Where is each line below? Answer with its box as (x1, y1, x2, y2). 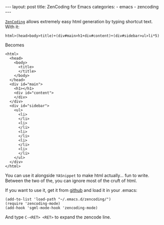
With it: (5, 24, 20, 30)
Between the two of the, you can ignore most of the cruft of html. (5, 178, 137, 184)
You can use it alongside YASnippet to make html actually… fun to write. (5, 173, 149, 178)
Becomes (5, 42, 25, 48)
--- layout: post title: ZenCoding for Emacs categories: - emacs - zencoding (5, 4, 159, 9)
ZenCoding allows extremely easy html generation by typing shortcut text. (5, 19, 153, 24)
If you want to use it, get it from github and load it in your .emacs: (5, 187, 137, 193)
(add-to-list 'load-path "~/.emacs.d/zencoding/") (5, 197, 111, 202)
